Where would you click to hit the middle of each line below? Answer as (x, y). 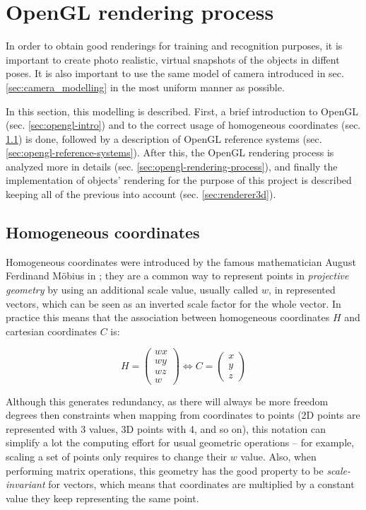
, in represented (302, 290)
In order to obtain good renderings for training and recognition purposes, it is (174, 46)
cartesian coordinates (51, 331)
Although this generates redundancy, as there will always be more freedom (167, 401)
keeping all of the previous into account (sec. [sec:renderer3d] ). (141, 194)
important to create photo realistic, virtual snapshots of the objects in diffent (173, 59)
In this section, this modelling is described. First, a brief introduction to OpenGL (182, 111)
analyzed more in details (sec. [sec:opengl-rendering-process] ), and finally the (172, 166)
